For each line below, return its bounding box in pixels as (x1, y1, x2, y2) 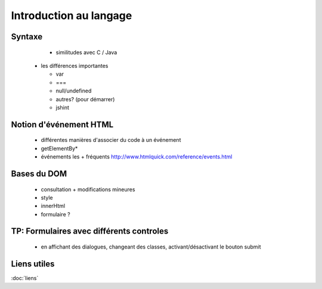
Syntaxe (11, 32, 43, 42)
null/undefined (55, 87, 92, 95)
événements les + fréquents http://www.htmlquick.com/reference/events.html (41, 153, 233, 160)
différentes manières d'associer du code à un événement (41, 136, 181, 144)
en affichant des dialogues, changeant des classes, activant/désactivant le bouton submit (41, 243, 262, 250)
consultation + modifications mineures (41, 185, 135, 193)
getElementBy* (41, 145, 78, 152)
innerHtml (41, 203, 66, 210)
